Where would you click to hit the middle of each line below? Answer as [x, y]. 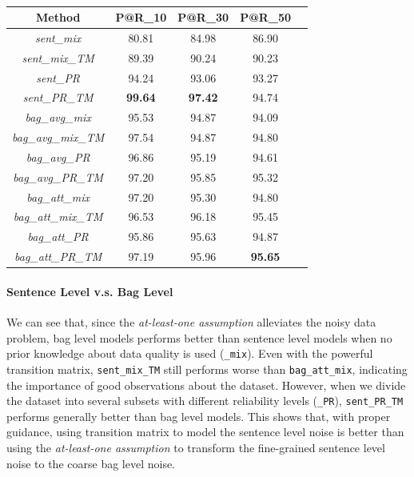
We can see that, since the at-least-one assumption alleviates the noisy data [191, 322]
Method [58, 17]
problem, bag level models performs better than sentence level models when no [199, 337]
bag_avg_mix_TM [58, 137]
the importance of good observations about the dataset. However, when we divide [206, 385]
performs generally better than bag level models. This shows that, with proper [199, 416]
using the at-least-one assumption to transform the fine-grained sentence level [196, 447]
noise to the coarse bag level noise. [91, 463]
